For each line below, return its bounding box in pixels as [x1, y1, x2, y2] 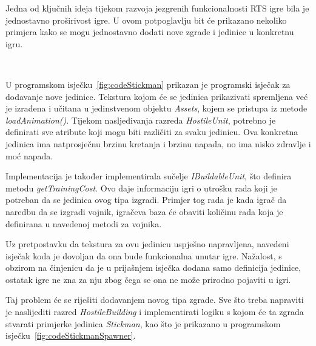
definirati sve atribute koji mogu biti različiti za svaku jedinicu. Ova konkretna [5, 125, 298, 138]
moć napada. [5, 149, 53, 162]
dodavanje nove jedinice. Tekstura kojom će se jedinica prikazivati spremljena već [5, 90, 308, 102]
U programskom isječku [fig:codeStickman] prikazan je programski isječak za [5, 78, 291, 90]
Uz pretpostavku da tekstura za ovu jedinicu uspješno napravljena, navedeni [5, 238, 289, 250]
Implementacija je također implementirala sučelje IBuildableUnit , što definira [5, 170, 292, 182]
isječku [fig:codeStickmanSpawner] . [5, 329, 136, 342]
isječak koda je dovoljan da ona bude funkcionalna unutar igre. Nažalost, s [5, 249, 282, 262]
